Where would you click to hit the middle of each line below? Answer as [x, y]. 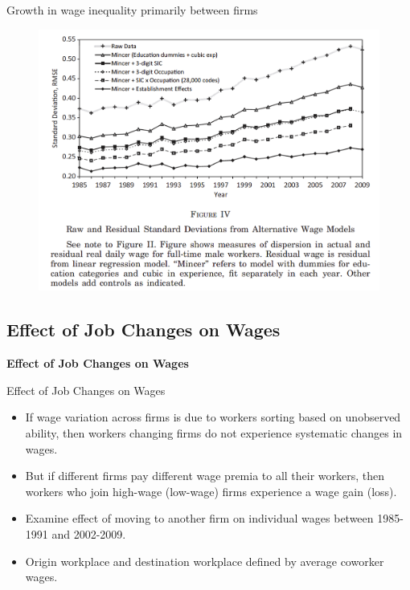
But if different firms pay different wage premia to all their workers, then [205, 476]
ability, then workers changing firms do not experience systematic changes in [214, 432]
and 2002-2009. [89, 533]
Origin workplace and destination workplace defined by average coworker [205, 561]
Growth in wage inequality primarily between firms [132, 10]
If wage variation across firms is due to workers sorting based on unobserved [213, 417]
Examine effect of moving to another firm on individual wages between [199, 518]
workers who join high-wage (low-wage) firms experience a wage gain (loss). [211, 491]
